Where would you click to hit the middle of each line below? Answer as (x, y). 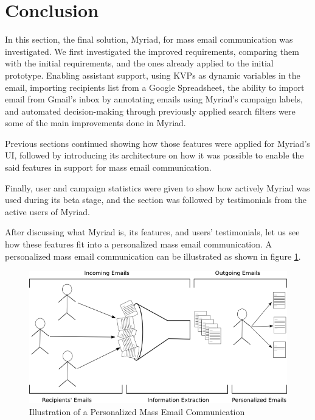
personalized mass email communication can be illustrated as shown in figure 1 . (153, 256)
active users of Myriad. (47, 211)
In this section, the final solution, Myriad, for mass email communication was (149, 39)
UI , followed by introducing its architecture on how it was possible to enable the (154, 155)
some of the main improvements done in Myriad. (95, 123)
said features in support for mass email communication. (108, 167)
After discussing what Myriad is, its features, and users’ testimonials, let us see (152, 232)
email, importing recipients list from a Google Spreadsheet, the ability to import (155, 87)
